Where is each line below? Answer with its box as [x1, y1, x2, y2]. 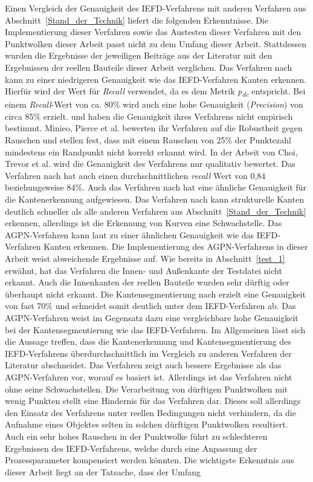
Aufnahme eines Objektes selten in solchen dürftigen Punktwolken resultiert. [5, 418, 288, 431]
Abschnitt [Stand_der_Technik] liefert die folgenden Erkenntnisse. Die [5, 13, 268, 26]
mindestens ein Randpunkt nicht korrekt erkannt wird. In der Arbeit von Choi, [5, 145, 298, 158]
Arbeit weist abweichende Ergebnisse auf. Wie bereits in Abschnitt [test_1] [5, 252, 285, 264]
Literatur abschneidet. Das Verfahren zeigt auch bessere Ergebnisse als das [5, 359, 282, 371]
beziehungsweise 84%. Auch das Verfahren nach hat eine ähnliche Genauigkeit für [5, 181, 307, 194]
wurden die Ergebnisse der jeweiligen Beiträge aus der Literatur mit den [5, 49, 273, 62]
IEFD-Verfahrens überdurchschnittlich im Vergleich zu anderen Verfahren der [5, 347, 292, 359]
